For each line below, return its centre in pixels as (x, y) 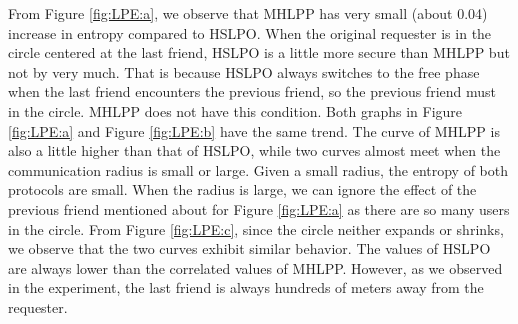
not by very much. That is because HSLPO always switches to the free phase (244, 71)
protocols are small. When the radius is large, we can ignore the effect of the (242, 189)
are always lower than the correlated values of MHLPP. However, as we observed (255, 267)
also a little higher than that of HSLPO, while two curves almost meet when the (254, 150)
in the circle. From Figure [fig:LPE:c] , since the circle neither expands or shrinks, (256, 228)
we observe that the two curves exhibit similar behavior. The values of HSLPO (249, 248)
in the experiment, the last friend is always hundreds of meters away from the (246, 287)
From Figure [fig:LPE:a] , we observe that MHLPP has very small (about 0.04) (248, 13)
